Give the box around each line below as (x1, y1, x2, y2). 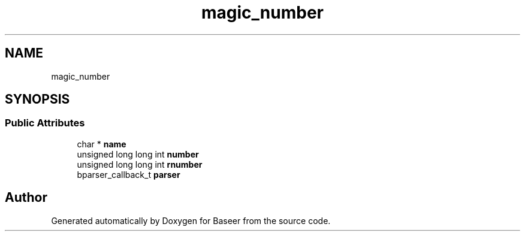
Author (5, 190, 47, 205)
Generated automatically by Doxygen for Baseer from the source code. (51, 215, 331, 226)
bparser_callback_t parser (77, 169, 180, 180)
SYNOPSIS (5, 92, 70, 107)
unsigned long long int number (77, 149, 199, 159)
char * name (77, 138, 126, 149)
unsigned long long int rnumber (77, 159, 203, 170)
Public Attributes (5, 117, 85, 129)
